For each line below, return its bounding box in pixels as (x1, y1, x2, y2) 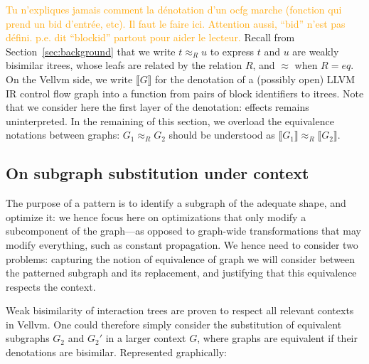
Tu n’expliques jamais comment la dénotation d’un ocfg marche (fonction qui (6, 2, 342, 16)
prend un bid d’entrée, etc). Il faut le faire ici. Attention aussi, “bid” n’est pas (6, 16, 346, 31)
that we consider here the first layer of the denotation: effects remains (6, 100, 309, 114)
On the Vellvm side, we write (6, 71, 133, 86)
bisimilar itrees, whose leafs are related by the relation (6, 58, 242, 73)
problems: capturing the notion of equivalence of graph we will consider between (6, 251, 355, 266)
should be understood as (169, 127, 275, 142)
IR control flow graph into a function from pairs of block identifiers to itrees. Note (6, 85, 364, 100)
